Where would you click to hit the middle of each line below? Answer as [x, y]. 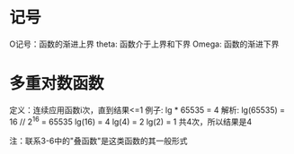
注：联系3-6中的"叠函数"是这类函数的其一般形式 [98, 141]
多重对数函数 [57, 84]
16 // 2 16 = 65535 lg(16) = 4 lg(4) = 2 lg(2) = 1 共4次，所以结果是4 [131, 121]
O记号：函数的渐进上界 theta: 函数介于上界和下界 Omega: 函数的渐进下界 [144, 44]
